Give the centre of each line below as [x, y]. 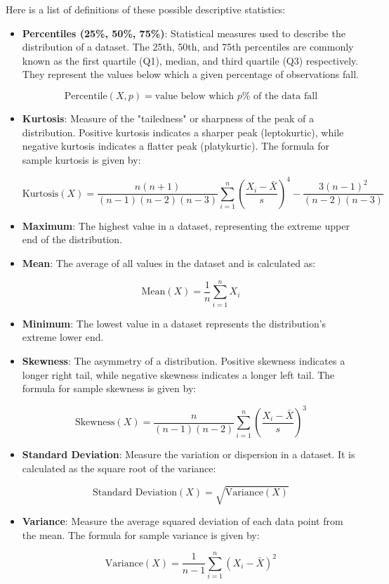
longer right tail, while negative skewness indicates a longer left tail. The [178, 374]
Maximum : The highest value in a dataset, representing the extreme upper [186, 225]
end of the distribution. [72, 239]
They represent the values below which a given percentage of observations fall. [190, 74]
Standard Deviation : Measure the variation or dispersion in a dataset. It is [189, 454]
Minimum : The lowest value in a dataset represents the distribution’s [174, 323]
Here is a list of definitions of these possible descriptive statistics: [146, 9]
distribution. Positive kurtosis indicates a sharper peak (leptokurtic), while [183, 132]
